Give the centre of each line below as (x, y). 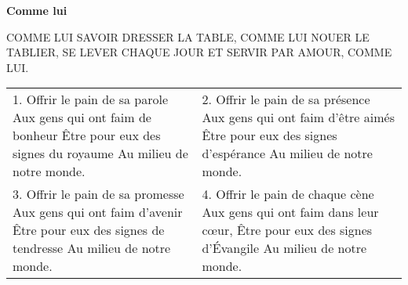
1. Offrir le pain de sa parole (91, 99)
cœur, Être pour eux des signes (287, 230)
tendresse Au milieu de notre (92, 248)
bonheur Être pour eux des (87, 135)
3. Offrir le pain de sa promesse (98, 194)
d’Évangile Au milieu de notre (284, 248)
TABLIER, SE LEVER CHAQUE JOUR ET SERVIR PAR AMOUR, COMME (199, 52)
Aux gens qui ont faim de (82, 117)
